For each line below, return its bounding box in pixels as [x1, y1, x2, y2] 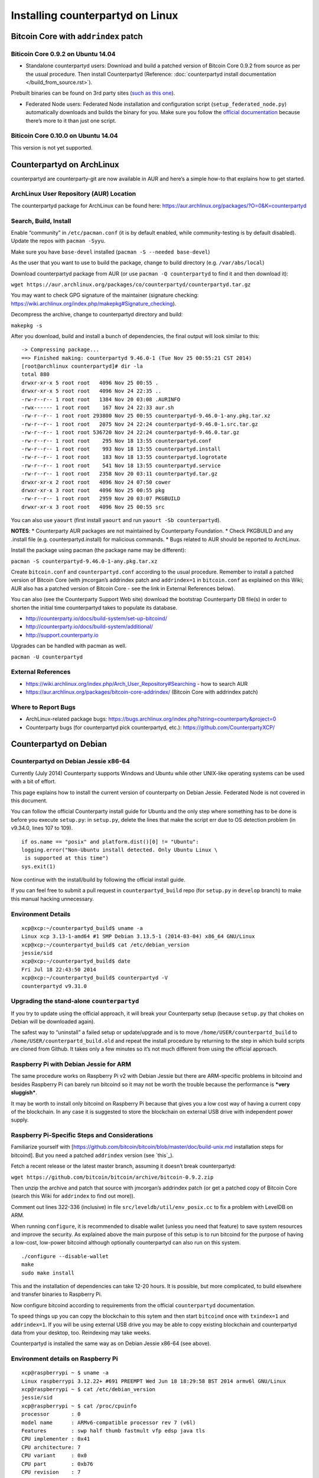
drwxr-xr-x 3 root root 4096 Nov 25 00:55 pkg [21, 487, 165, 494]
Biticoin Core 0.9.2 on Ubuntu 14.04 [11, 50, 116, 58]
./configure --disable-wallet [21, 1253, 109, 1259]
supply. [11, 1116, 29, 1123]
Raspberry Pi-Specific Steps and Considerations [11, 1131, 154, 1139]
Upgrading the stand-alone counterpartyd [11, 997, 139, 1005]
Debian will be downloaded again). [11, 1018, 96, 1025]
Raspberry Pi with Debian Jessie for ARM [11, 1060, 131, 1068]
